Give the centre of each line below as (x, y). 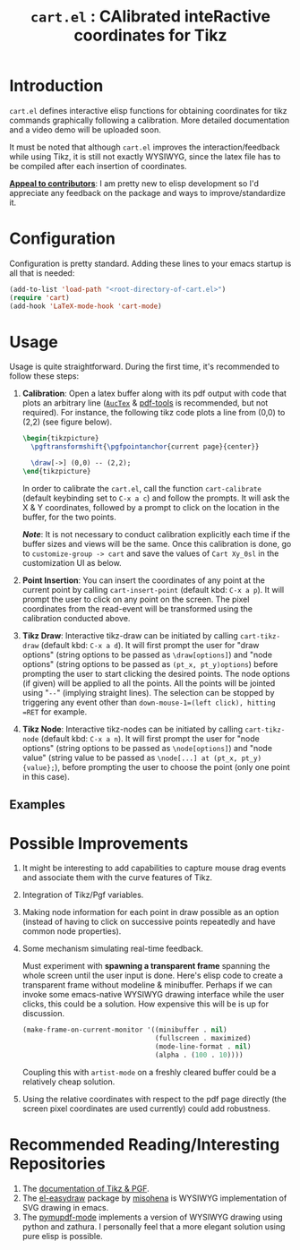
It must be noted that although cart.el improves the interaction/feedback (145, 147)
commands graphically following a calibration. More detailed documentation (150, 120)
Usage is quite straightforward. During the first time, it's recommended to (145, 367)
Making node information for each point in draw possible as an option (150, 912)
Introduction (56, 86)
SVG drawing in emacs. (65, 1207)
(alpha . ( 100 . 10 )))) (199, 1055)
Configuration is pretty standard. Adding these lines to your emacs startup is (150, 263)
